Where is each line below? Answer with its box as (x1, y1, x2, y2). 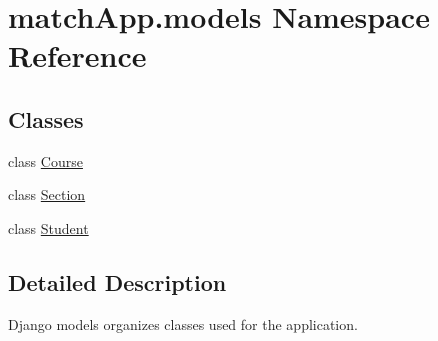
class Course (8, 150, 83, 171)
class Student (8, 217, 89, 238)
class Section (8, 184, 86, 205)
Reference (8, 35, 147, 76)
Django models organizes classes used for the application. (8, 313, 358, 334)
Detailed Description (8, 266, 227, 297)
